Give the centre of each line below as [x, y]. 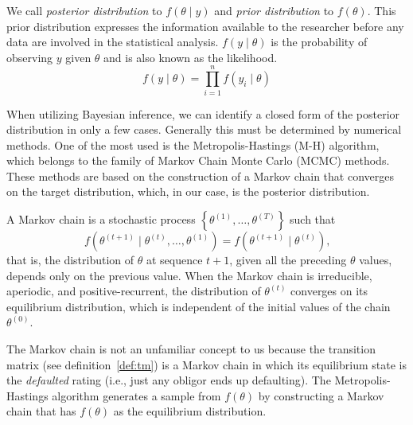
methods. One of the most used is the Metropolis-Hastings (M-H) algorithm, [193, 144]
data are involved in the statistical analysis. [113, 42]
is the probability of [319, 42]
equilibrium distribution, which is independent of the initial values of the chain [199, 306]
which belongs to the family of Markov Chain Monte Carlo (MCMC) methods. [198, 160]
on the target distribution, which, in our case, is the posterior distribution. [188, 191]
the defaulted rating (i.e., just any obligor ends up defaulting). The [169, 380]
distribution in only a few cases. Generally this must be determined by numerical [204, 129]
